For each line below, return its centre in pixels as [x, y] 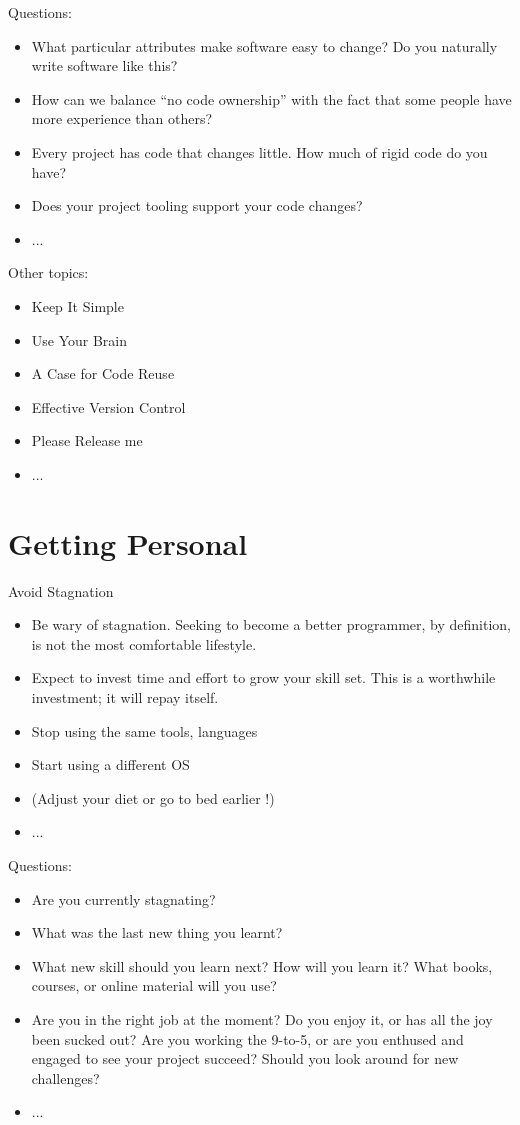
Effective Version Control [108, 406]
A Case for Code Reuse [103, 373]
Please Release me [87, 440]
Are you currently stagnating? [123, 898]
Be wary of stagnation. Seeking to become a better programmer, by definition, [271, 624]
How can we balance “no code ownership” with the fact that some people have [271, 98]
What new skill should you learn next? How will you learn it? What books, [262, 965]
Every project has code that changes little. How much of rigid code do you [259, 151]
